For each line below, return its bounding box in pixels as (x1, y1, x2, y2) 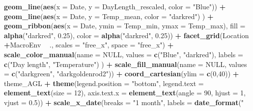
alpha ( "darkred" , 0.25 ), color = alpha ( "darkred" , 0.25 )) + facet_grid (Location (4, 30, 249, 40)
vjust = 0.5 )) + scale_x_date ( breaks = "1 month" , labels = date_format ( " (4, 97, 244, 107)
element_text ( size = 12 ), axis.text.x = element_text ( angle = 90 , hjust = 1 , (4, 88, 246, 98)
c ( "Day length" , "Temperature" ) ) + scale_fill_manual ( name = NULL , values (4, 59, 247, 69)
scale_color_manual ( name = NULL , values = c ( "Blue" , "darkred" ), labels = (4, 49, 243, 59)
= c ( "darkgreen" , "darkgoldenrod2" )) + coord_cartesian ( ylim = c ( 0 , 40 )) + (4, 68, 239, 79)
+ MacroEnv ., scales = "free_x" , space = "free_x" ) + (4, 40, 174, 50)
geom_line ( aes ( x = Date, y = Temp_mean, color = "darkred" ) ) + (4, 11, 214, 21)
